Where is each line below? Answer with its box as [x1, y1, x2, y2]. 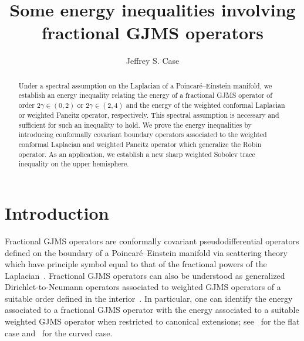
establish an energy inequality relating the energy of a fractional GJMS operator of [18, 90, 272, 100]
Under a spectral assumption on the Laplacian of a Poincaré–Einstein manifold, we [18, 80, 272, 90]
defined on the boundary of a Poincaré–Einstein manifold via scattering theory [5, 246, 288, 258]
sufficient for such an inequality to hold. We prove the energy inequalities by [18, 120, 252, 129]
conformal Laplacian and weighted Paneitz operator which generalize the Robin [18, 139, 262, 149]
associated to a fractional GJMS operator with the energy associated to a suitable [5, 304, 299, 316]
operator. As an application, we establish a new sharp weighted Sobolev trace [18, 149, 255, 159]
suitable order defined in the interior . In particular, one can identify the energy [5, 292, 293, 304]
